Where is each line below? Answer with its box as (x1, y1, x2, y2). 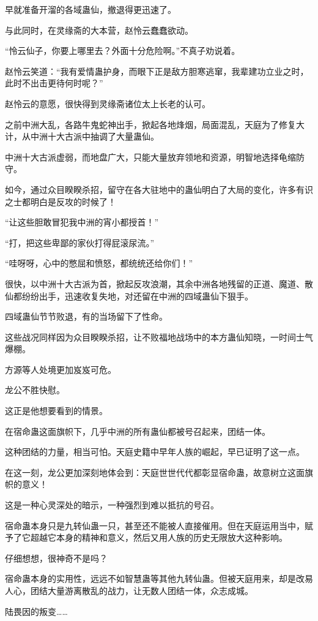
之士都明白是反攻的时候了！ (5, 195, 116, 208)
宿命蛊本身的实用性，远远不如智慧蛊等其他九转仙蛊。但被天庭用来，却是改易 (5, 572, 313, 585)
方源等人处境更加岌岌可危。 (5, 363, 116, 375)
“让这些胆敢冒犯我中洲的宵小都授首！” (5, 216, 159, 228)
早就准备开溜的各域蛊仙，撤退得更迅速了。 (5, 3, 176, 15)
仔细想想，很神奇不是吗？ (5, 551, 108, 564)
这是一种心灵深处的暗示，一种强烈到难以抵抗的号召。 (5, 499, 219, 511)
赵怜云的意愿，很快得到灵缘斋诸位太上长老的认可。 (5, 97, 210, 110)
